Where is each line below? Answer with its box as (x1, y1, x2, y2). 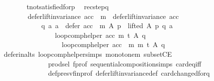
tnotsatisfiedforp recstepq (26, 1, 109, 11)
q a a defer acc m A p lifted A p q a (41, 20, 173, 31)
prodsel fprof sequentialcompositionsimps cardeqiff (48, 58, 201, 68)
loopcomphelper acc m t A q (54, 30, 146, 40)
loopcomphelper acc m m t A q (61, 39, 165, 49)
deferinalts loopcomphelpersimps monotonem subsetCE (3, 49, 172, 59)
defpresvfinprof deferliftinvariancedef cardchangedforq (48, 68, 210, 78)
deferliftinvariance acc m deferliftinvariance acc (27, 11, 179, 21)
